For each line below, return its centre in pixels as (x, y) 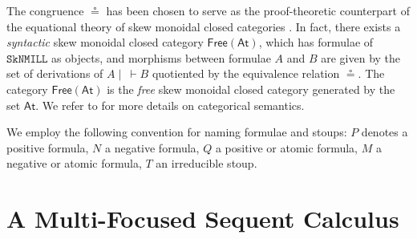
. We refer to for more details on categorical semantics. (170, 105)
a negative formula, (152, 147)
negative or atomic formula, (74, 163)
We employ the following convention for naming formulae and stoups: (177, 132)
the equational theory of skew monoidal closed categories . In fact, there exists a (204, 26)
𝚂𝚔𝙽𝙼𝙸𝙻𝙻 (27, 59)
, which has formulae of (316, 42)
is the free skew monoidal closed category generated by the (251, 89)
